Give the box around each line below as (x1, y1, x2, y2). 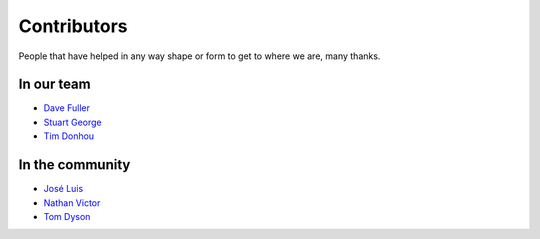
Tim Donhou (43, 130, 95, 142)
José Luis (43, 183, 84, 195)
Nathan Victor (43, 196, 101, 209)
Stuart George (43, 116, 102, 128)
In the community (18, 156, 131, 174)
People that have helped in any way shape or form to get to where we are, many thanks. (18, 50, 381, 62)
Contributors (18, 15, 129, 37)
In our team (18, 76, 91, 93)
